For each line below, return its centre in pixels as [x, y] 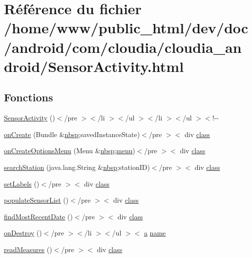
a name [155, 233]
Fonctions [29, 97]
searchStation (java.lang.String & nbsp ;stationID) [77, 167]
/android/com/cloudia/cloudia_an [123, 47]
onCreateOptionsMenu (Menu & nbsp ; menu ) [70, 151]
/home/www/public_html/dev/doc [126, 28]
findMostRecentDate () [38, 216]
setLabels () [22, 183]
